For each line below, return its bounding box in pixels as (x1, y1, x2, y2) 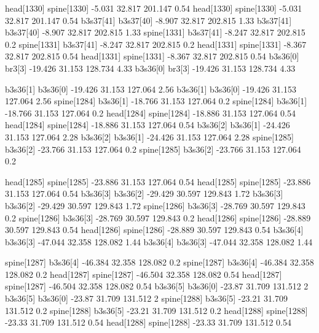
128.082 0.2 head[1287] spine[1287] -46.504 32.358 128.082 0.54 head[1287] (5, 267, 282, 280)
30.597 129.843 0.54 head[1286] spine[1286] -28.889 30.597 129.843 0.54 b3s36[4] (5, 223, 304, 236)
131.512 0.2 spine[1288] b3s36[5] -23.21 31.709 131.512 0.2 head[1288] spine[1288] (5, 304, 308, 316)
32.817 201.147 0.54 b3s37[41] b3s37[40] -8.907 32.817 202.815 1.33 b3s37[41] (5, 13, 292, 26)
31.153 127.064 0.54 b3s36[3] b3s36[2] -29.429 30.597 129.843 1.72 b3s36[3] (5, 187, 283, 200)
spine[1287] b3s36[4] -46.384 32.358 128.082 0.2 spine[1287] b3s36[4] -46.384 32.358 (5, 256, 314, 269)
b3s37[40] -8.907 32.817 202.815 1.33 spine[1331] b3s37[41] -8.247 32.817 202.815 (5, 26, 305, 39)
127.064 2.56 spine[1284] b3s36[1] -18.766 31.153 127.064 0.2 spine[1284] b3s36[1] (5, 94, 307, 107)
